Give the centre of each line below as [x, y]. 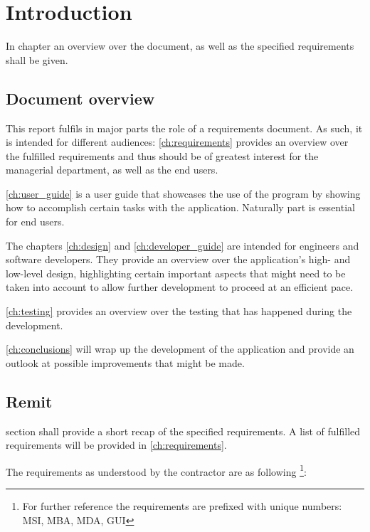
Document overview [80, 98]
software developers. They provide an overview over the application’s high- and [178, 259]
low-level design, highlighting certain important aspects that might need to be [176, 273]
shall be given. [37, 59]
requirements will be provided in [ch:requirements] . [116, 445]
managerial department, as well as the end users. [112, 170]
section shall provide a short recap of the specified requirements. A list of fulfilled [183, 431]
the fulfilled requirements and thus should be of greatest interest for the [162, 155]
